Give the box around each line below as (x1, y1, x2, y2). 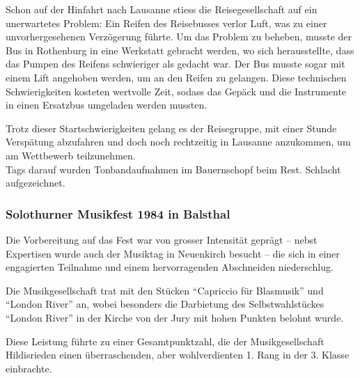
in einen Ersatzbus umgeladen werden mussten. (6, 97, 208, 112)
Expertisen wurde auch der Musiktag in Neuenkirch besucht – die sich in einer (6, 246, 340, 260)
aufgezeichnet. (6, 175, 65, 190)
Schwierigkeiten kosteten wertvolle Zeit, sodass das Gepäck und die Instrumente (6, 84, 347, 98)
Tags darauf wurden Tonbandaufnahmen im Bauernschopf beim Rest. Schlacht (6, 162, 341, 176)
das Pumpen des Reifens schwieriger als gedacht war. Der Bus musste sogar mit (6, 56, 345, 71)
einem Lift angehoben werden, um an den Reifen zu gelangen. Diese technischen (6, 70, 347, 84)
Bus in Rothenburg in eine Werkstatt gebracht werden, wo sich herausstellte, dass (6, 42, 354, 57)
